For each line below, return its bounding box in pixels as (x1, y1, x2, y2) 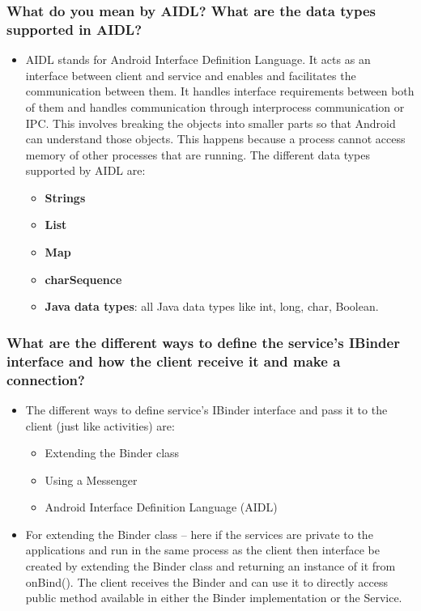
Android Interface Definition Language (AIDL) (45, 499, 278, 516)
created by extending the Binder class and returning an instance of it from (25, 558, 396, 575)
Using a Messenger (45, 471, 138, 488)
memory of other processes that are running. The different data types (25, 146, 370, 163)
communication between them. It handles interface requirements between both (25, 83, 415, 100)
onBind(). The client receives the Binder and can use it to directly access (25, 573, 388, 590)
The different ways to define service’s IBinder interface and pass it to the (25, 401, 388, 418)
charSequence (45, 270, 122, 287)
